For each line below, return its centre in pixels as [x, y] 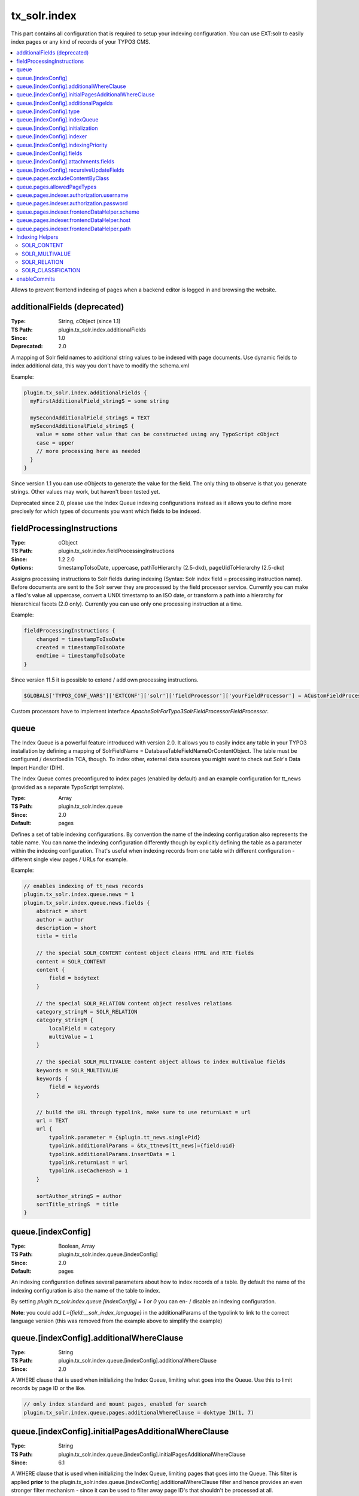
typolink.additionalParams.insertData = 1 [112, 1154]
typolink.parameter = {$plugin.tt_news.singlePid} [124, 1137]
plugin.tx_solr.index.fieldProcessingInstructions [116, 551]
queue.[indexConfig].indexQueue [57, 120]
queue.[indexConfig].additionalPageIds [65, 103]
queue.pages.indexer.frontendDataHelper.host [74, 220]
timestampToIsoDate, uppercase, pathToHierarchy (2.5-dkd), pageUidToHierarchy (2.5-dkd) [172, 568]
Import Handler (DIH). [38, 767]
